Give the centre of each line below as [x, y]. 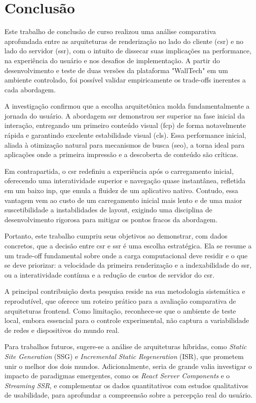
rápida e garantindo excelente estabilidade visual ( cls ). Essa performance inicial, [125, 135]
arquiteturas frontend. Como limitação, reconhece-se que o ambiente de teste [120, 310]
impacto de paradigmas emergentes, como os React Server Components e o [117, 376]
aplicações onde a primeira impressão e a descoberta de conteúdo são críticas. [121, 154]
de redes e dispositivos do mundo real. [62, 330]
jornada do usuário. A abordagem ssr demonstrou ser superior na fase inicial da [125, 115]
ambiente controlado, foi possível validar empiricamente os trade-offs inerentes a [125, 80]
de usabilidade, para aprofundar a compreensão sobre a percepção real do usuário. [128, 395]
